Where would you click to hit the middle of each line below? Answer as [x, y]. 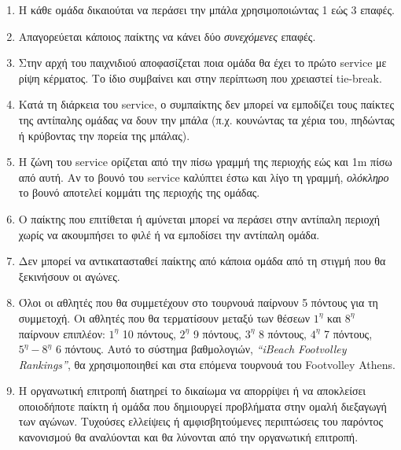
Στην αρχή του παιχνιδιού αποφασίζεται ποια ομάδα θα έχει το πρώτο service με [202, 63]
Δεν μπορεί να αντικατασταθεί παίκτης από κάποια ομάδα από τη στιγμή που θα [202, 261]
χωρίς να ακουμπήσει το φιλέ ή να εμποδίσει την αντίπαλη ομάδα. [169, 234]
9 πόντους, [217, 333]
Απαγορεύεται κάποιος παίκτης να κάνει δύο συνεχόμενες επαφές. [167, 36]
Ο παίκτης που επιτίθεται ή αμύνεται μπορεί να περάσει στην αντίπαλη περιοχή [199, 218]
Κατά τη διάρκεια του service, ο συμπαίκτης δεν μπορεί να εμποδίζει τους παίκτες [206, 104]
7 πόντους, [348, 333]
